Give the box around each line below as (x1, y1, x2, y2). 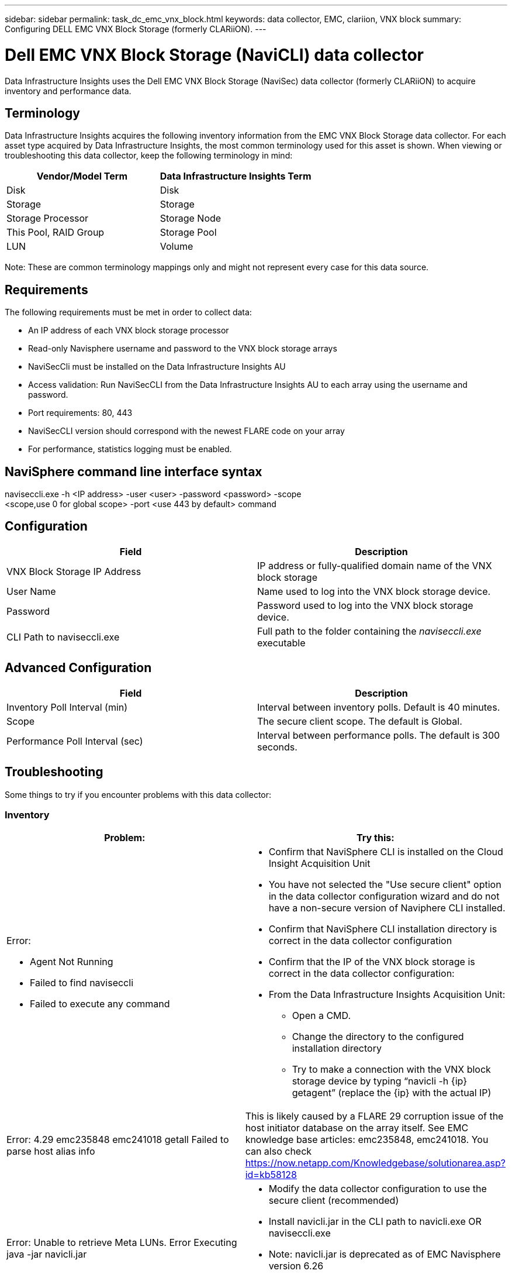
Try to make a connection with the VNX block (292, 1063, 491, 1076)
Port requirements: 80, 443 (28, 408, 133, 418)
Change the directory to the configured (292, 1031, 464, 1043)
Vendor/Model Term (36, 170, 127, 183)
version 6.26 (268, 1260, 324, 1272)
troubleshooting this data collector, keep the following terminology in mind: (5, 150, 293, 161)
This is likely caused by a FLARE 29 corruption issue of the (245, 1110, 504, 1123)
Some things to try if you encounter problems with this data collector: (5, 789, 272, 800)
